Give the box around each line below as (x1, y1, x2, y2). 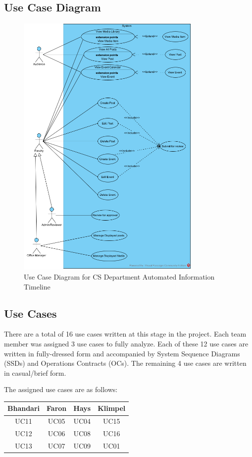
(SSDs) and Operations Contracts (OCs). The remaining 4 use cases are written (4, 358, 247, 368)
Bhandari (7, 403, 40, 413)
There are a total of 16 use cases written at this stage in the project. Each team (4, 329, 247, 339)
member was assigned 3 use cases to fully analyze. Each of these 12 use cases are (4, 338, 249, 348)
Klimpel (98, 403, 126, 413)
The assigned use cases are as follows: (4, 384, 118, 395)
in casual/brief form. (4, 367, 66, 378)
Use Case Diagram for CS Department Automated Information (24, 271, 215, 282)
